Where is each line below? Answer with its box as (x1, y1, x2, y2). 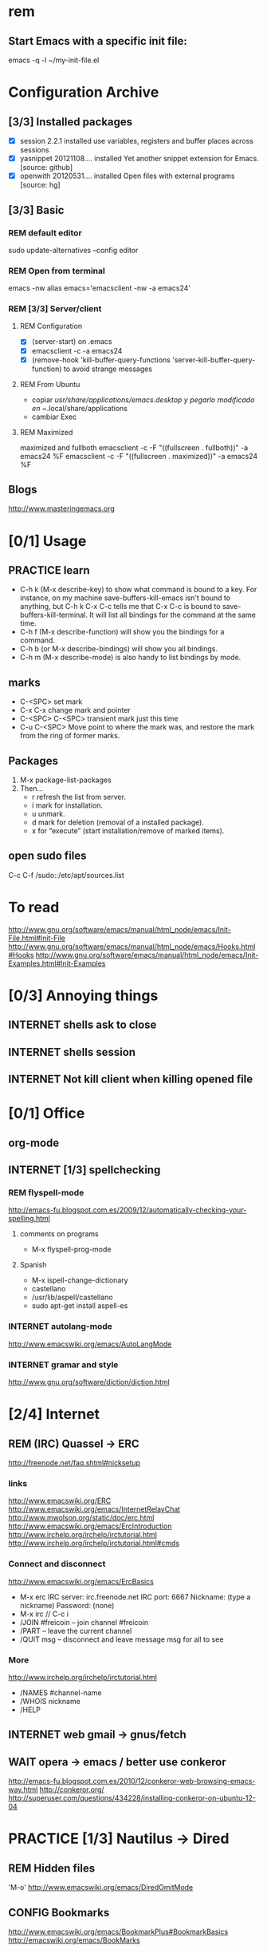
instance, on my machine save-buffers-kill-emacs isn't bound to (19, 593, 231, 603)
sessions (19, 145, 49, 155)
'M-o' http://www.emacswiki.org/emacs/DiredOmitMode (8, 1883, 194, 1892)
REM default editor (8, 227, 82, 238)
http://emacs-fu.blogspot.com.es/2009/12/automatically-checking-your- (8, 1205, 247, 1215)
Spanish (19, 1260, 47, 1270)
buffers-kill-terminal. (19, 610, 88, 620)
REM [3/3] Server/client (8, 303, 102, 314)
